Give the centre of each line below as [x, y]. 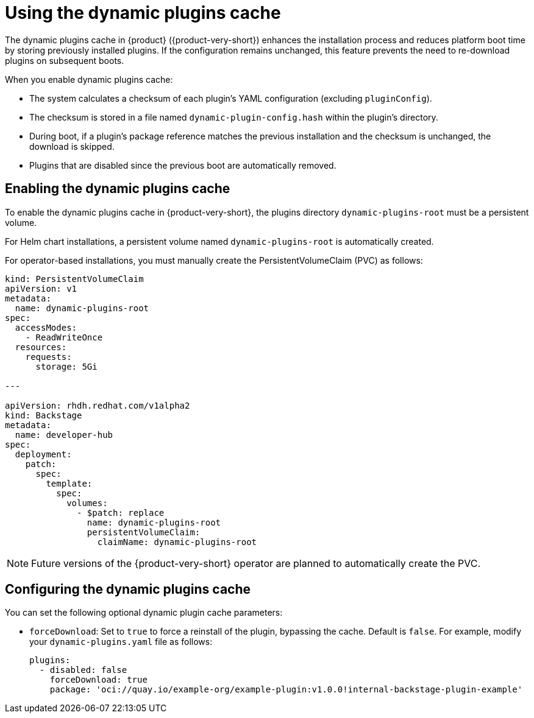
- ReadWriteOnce [64, 337]
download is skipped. [72, 146]
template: [69, 483]
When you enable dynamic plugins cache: [89, 79]
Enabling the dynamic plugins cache [118, 189]
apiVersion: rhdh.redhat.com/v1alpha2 [98, 405]
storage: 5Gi [66, 366]
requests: [48, 357]
